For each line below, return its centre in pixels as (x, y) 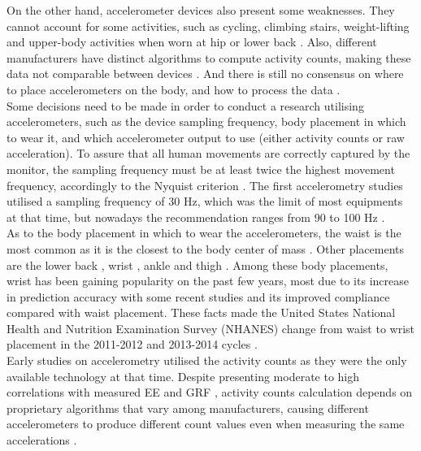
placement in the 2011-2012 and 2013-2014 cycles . (132, 344)
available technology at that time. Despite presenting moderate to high (183, 376)
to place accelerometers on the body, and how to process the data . (174, 89)
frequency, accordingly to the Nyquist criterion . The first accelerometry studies (205, 185)
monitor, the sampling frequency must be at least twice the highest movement (201, 169)
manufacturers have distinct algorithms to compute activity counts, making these (209, 57)
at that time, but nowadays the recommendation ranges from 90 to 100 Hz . (196, 217)
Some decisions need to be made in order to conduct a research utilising (185, 105)
